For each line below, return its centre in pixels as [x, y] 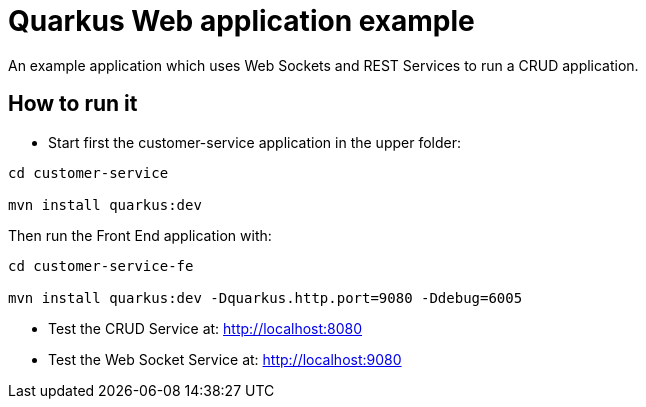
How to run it [73, 104]
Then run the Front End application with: [140, 235]
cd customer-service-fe [101, 265]
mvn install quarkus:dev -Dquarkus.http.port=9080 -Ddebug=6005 [265, 297]
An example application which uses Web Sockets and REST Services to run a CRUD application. [323, 65]
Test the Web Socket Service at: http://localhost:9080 [225, 359]
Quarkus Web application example [241, 21]
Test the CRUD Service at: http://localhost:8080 [205, 328]
